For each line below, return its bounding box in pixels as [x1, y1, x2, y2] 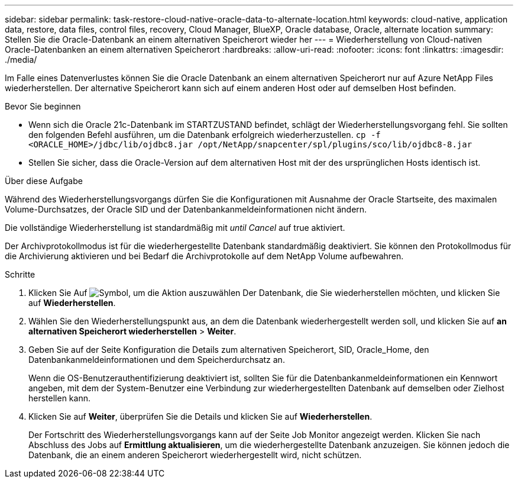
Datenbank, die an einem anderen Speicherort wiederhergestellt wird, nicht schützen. [28, 450, 362, 460]
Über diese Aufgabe [5, 176, 83, 186]
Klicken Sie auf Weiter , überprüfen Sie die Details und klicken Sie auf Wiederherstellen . [28, 411, 373, 421]
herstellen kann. [28, 393, 90, 403]
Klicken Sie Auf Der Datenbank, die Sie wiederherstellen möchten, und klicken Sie [28, 288, 500, 298]
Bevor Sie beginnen [5, 101, 81, 111]
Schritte [5, 269, 35, 279]
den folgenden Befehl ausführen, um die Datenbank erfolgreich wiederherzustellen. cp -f [28, 130, 381, 140]
